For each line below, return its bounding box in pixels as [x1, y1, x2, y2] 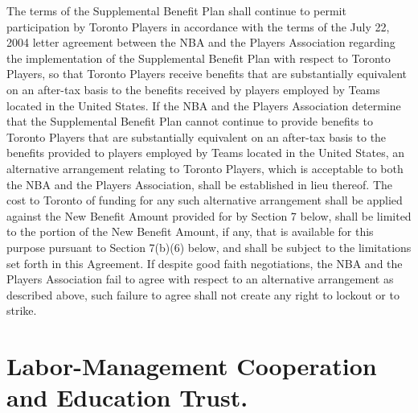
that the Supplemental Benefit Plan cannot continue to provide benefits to [6, 113, 373, 130]
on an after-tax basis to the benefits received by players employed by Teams [6, 81, 380, 97]
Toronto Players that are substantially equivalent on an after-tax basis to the [6, 128, 387, 145]
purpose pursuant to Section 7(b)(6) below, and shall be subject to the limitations [6, 238, 412, 255]
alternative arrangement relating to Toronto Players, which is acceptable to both [6, 159, 404, 176]
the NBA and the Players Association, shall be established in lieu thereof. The [6, 176, 393, 192]
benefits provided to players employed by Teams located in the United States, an [6, 144, 405, 161]
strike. [6, 302, 37, 319]
